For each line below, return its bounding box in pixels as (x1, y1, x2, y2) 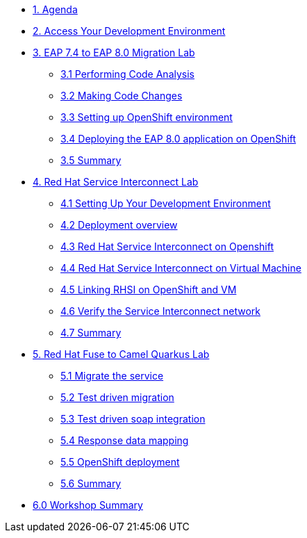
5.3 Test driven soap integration (60, 413, 206, 425)
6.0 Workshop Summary (33, 499, 143, 511)
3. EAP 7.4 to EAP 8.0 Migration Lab (33, 47, 195, 58)
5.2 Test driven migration (60, 391, 174, 403)
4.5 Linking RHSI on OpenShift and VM (60, 284, 237, 295)
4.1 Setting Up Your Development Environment (60, 197, 271, 209)
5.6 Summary (60, 478, 122, 489)
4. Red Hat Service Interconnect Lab (33, 176, 199, 188)
